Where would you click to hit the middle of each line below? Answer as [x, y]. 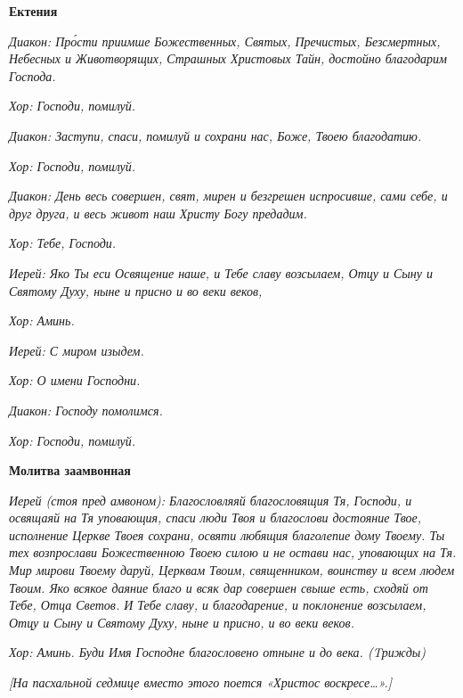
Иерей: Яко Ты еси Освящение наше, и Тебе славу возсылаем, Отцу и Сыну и [221, 272]
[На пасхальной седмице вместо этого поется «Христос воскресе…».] [201, 682]
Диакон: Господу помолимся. [86, 410]
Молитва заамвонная [70, 470]
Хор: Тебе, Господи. [63, 243]
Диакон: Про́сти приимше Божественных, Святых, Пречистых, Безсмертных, [225, 41]
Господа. [32, 75]
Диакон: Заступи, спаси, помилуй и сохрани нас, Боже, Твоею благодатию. [215, 135]
